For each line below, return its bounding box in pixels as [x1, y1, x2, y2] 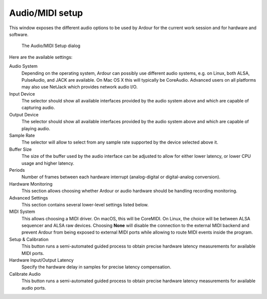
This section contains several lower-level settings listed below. [21, 201, 149, 207]
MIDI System [9, 208, 36, 215]
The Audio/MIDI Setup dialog [21, 43, 81, 49]
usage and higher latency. [21, 160, 74, 166]
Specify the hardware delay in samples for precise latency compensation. [21, 264, 172, 270]
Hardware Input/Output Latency [9, 257, 74, 263]
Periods [9, 167, 25, 173]
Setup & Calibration [9, 236, 49, 242]
